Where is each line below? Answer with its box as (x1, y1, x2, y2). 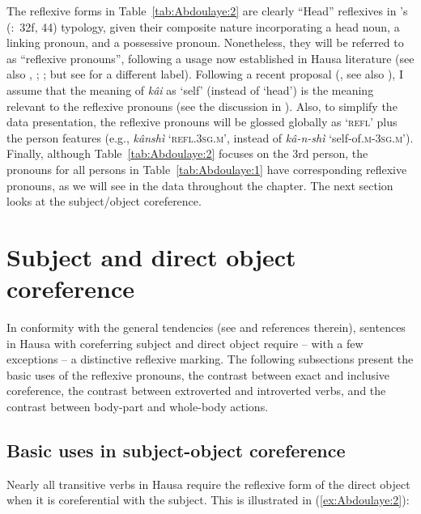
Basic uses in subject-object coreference (6, 437, 346, 462)
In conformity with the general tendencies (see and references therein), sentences (6, 319, 406, 336)
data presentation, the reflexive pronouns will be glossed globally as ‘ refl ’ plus (6, 113, 398, 130)
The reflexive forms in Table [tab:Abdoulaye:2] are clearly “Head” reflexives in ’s (6, 2, 408, 19)
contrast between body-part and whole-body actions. (6, 398, 269, 414)
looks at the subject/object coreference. (6, 193, 202, 210)
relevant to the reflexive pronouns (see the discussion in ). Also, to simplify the (6, 97, 398, 114)
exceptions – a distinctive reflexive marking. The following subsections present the (6, 350, 414, 367)
